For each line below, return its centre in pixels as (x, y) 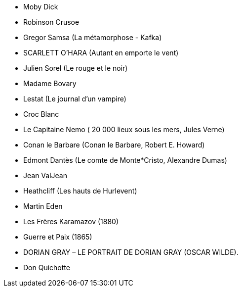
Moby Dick (41, 7)
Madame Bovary (50, 83)
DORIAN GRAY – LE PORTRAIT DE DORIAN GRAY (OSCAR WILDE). (131, 252)
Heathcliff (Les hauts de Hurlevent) (80, 191)
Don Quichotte (47, 267)
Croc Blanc (41, 114)
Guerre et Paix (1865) (58, 237)
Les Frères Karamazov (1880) (71, 221)
